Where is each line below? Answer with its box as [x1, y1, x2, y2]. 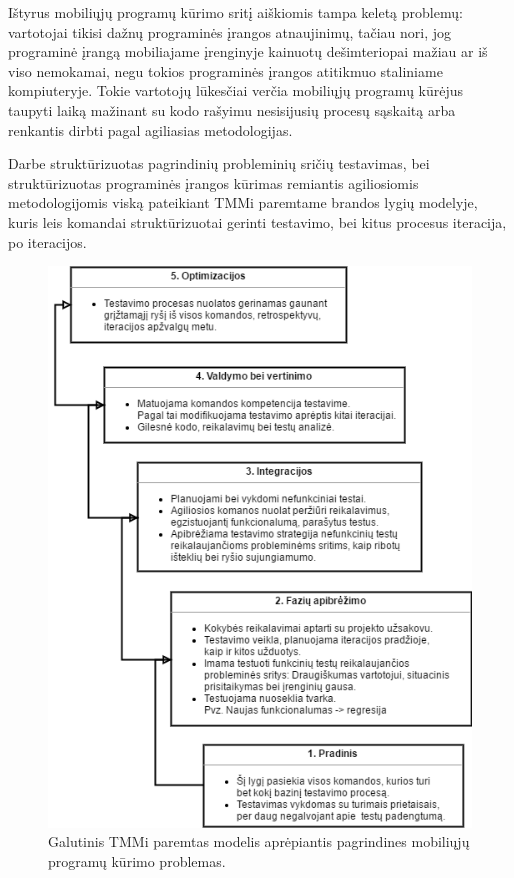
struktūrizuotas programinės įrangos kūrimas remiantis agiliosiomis [8, 172, 419, 193]
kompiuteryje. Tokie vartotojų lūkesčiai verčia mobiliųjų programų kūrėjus [8, 80, 464, 101]
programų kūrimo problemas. [48, 851, 226, 872]
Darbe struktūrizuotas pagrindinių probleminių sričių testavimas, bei [8, 153, 430, 174]
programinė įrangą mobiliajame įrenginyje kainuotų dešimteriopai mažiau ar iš [8, 41, 488, 62]
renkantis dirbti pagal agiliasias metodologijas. [8, 119, 293, 140]
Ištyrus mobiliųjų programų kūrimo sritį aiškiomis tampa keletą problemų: [8, 2, 463, 22]
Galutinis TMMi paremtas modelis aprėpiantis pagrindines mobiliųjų [48, 831, 470, 852]
